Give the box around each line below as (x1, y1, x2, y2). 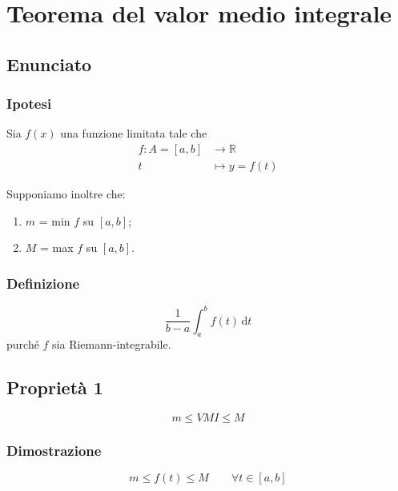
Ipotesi (6, 94, 52, 114)
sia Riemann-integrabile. (52, 336, 171, 353)
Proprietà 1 (6, 375, 103, 400)
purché (6, 336, 39, 353)
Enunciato (6, 51, 92, 76)
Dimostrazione (6, 441, 102, 461)
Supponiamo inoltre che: (6, 186, 126, 202)
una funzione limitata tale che (60, 125, 207, 142)
